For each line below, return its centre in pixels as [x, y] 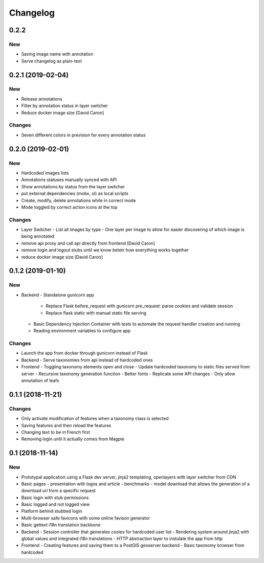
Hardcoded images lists [45, 173]
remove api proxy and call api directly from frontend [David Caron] [88, 243]
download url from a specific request [58, 491]
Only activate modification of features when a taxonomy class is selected [95, 419]
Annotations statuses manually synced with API [69, 180]
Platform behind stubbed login [52, 511]
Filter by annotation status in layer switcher [65, 106]
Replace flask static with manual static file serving [96, 313]
